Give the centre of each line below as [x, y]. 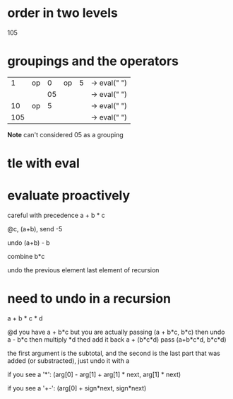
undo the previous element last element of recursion [83, 270]
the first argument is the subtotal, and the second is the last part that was [114, 353]
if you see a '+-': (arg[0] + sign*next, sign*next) [77, 388]
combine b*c [26, 256]
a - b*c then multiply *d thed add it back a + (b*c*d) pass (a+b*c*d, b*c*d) [117, 339]
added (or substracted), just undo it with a [68, 360]
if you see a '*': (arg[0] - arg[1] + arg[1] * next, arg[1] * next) [94, 374]
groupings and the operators [93, 61]
